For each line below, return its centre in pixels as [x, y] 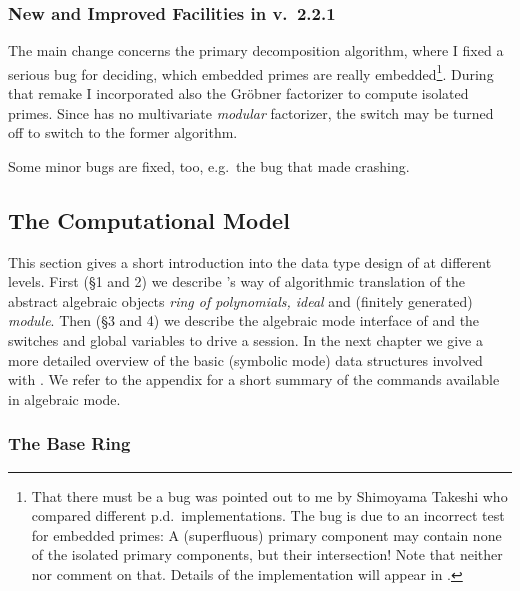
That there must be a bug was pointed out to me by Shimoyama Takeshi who [269, 495]
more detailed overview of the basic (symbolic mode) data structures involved [245, 359]
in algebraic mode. [64, 398]
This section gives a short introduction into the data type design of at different [250, 261]
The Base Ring [69, 443]
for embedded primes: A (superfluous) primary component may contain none [266, 534]
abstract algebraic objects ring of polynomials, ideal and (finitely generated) [240, 300]
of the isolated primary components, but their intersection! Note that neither [267, 554]
